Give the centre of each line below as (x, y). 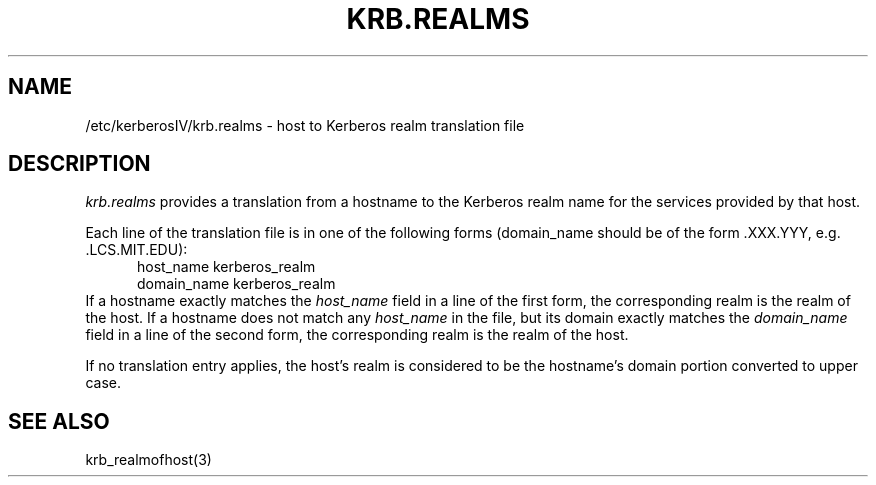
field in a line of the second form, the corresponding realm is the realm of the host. (357, 335)
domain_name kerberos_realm (236, 284)
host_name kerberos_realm (226, 267)
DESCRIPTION (79, 164)
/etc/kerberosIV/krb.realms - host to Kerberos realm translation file (305, 125)
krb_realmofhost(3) (148, 460)
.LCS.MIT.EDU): (136, 250)
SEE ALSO (59, 421)
